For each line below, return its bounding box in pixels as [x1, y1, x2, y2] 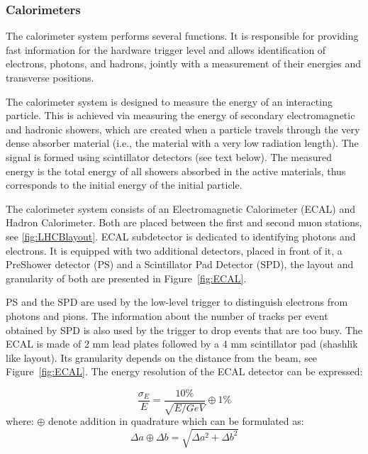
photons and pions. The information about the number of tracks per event [6, 308, 328, 323]
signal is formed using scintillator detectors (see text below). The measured [6, 149, 332, 164]
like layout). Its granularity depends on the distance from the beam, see [6, 350, 318, 365]
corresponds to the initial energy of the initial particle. [6, 177, 242, 192]
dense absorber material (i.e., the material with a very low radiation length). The [6, 135, 359, 150]
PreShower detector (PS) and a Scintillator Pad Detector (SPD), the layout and [6, 257, 354, 272]
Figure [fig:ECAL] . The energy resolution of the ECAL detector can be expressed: [6, 364, 363, 379]
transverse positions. [6, 70, 94, 84]
